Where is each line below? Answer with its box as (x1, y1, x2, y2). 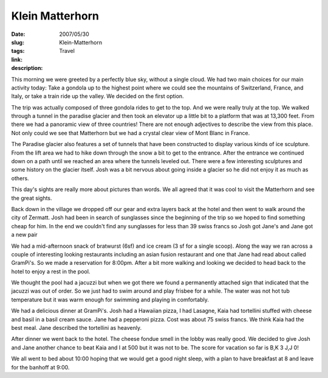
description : (11, 65, 43, 72)
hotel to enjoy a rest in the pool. (11, 268, 91, 275)
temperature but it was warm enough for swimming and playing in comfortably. (11, 296, 209, 303)
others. (11, 174, 30, 182)
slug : (11, 38, 24, 46)
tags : (11, 47, 25, 55)
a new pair (11, 231, 38, 239)
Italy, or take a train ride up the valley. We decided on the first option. (11, 93, 185, 100)
